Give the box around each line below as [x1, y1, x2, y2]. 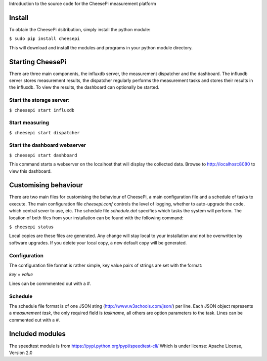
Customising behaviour [9, 181, 83, 190]
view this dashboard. [9, 168, 52, 174]
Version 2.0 [9, 350, 33, 356]
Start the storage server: [9, 97, 70, 104]
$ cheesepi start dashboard [9, 152, 78, 158]
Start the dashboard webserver [9, 142, 87, 149]
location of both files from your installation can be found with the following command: [9, 215, 184, 221]
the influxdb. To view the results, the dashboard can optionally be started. [9, 84, 160, 90]
